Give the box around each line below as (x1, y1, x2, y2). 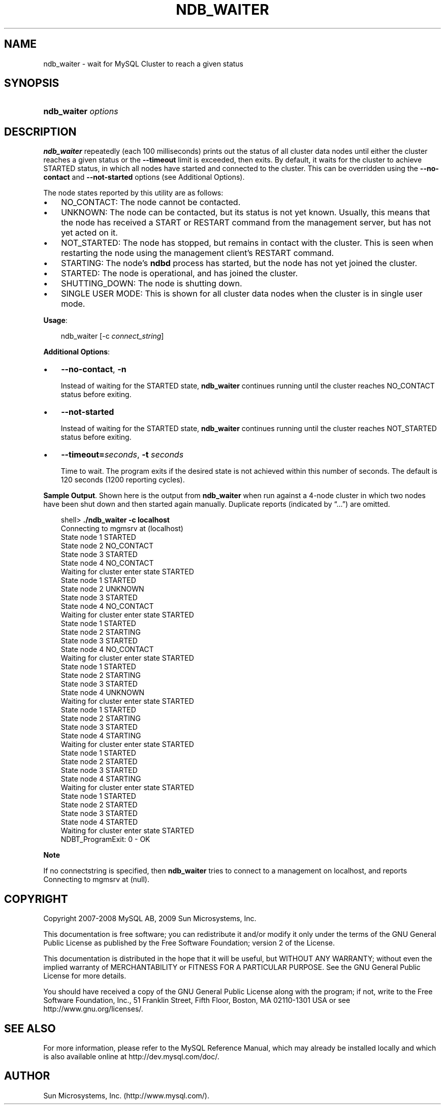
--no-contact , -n (61, 364, 126, 375)
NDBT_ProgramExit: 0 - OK (60, 835, 150, 844)
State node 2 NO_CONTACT (60, 541, 153, 550)
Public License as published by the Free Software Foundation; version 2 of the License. (43, 938, 335, 948)
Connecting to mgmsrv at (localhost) (60, 524, 183, 533)
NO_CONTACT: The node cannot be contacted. (61, 197, 241, 208)
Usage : (43, 316, 68, 325)
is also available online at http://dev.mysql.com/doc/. (43, 1052, 219, 1061)
